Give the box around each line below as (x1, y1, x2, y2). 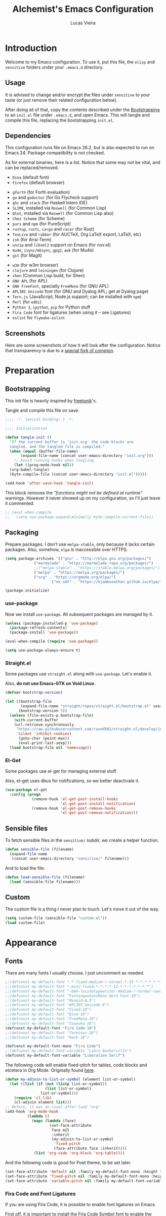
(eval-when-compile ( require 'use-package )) (5, 639, 98, 644)
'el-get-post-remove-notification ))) (60, 810, 138, 815)
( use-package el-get (5, 788, 48, 792)
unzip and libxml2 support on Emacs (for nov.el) (12, 242, 111, 248)
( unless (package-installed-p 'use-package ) (5, 621, 98, 626)
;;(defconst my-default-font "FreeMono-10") (5, 1017, 98, 1022)
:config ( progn (9, 792, 41, 797)
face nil (51, 1127, 70, 1133)
